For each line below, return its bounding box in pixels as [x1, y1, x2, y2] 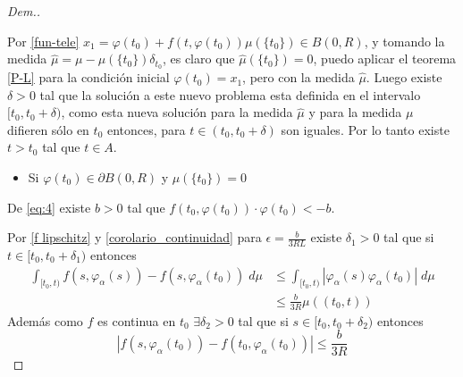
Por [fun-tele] [7, 31, 80, 50]
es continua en [97, 311, 176, 330]
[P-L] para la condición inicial [7, 68, 170, 87]
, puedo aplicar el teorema [313, 49, 457, 68]
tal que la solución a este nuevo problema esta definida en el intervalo [39, 85, 421, 104]
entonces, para [106, 120, 186, 138]
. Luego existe [366, 68, 442, 87]
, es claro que [162, 49, 235, 68]
